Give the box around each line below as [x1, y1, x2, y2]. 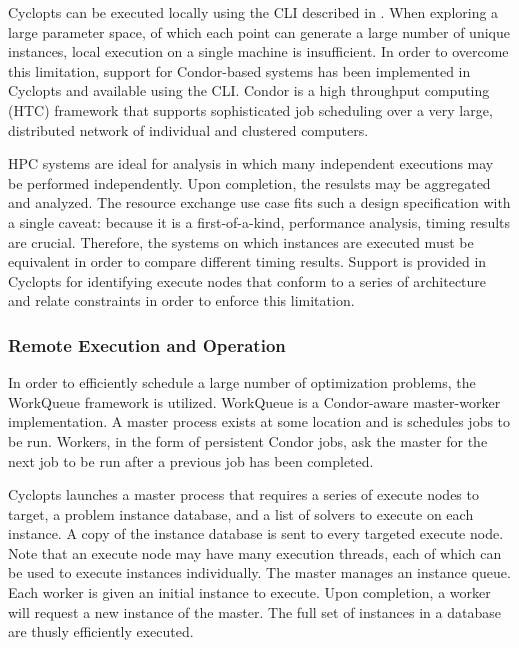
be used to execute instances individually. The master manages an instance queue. [8, 562, 511, 583]
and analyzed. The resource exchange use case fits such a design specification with [8, 192, 511, 213]
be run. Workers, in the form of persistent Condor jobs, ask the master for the [8, 430, 488, 451]
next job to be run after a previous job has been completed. [8, 450, 374, 471]
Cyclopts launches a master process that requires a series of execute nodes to [8, 484, 479, 505]
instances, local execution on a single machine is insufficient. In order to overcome [8, 41, 509, 62]
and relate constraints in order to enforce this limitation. [8, 290, 355, 311]
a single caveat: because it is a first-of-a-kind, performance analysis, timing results [8, 211, 511, 232]
